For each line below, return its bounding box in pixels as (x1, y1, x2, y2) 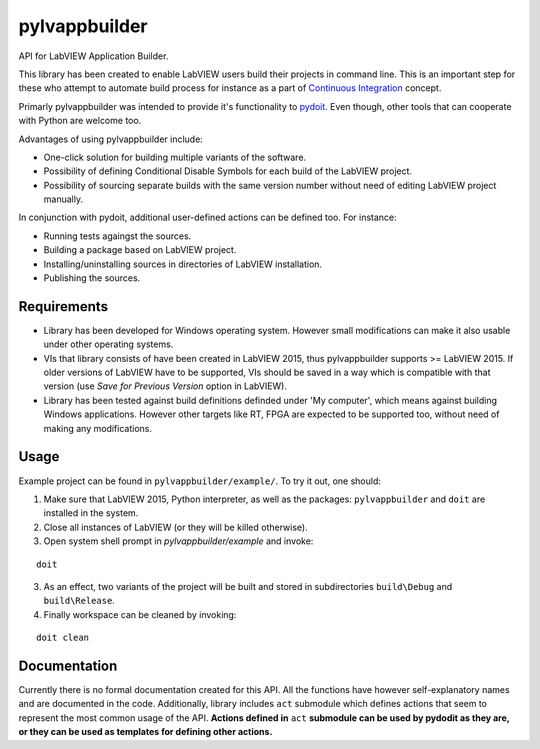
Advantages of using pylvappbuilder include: (18, 133, 204, 145)
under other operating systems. (43, 338, 174, 350)
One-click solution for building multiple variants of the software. (43, 151, 307, 163)
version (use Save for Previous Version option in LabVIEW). (43, 380, 287, 392)
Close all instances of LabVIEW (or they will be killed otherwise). (43, 521, 309, 533)
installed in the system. (43, 507, 139, 519)
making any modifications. (43, 422, 152, 434)
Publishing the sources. (43, 272, 141, 284)
